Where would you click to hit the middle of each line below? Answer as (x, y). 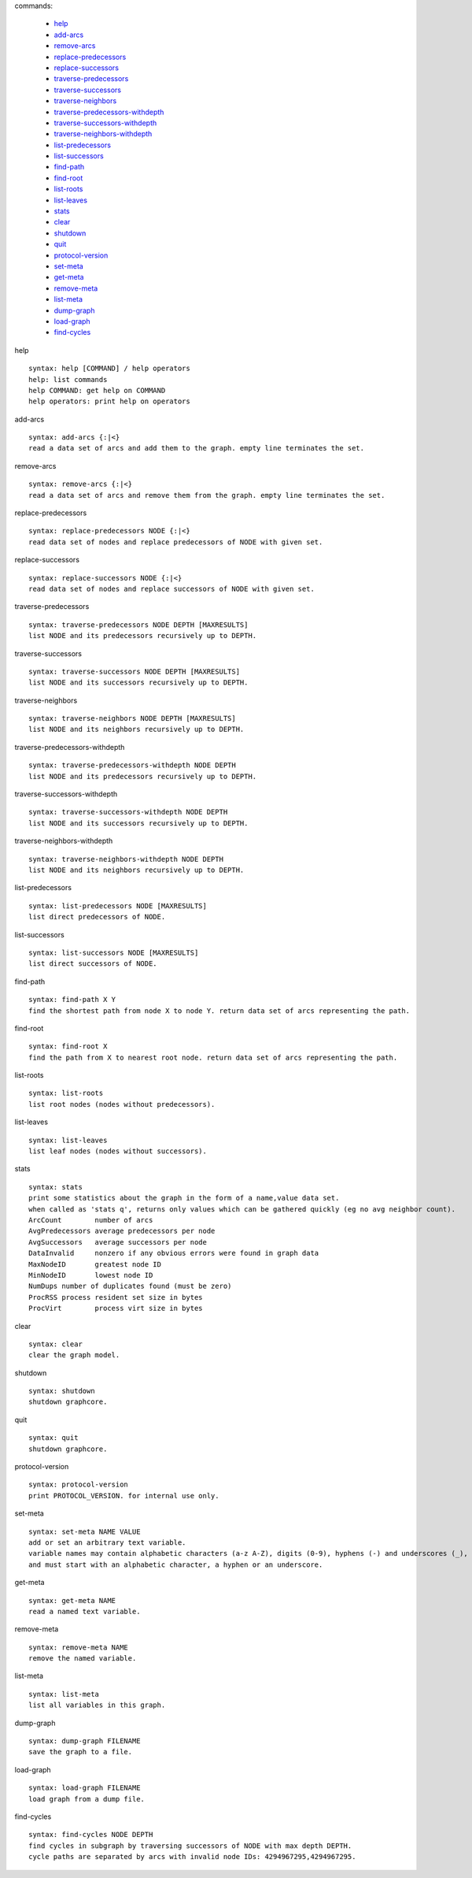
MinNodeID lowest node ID (91, 1275)
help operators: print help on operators (109, 401)
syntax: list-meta (64, 1694)
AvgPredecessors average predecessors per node (122, 1231)
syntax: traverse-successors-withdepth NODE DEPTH (128, 812)
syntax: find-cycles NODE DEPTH (91, 1835)
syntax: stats (55, 1187)
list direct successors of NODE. (93, 964)
